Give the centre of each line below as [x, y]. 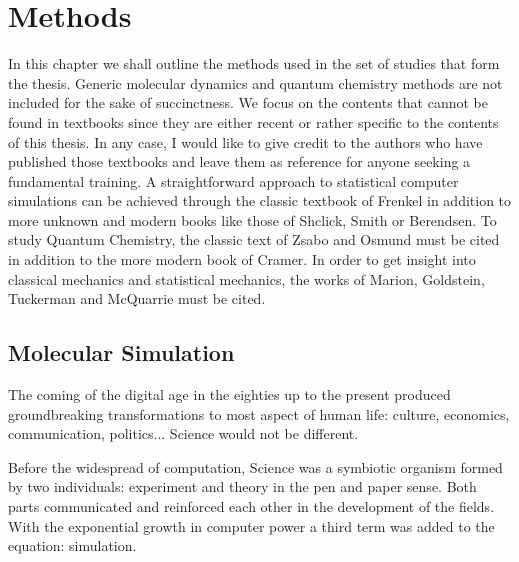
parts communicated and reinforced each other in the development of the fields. [251, 506]
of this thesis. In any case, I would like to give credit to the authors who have [245, 141]
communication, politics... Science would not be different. [183, 433]
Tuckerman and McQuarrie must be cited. [137, 298]
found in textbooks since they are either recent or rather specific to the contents [253, 121]
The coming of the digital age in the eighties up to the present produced [229, 394]
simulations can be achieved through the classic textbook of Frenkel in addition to [260, 200]
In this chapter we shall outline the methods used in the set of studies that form [254, 63]
